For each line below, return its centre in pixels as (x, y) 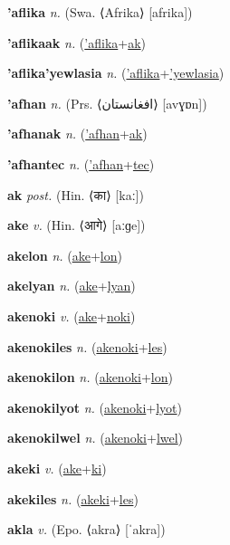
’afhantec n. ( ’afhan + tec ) (81, 163)
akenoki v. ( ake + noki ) (72, 316)
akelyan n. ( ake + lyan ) (72, 286)
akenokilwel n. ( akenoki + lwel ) (96, 438)
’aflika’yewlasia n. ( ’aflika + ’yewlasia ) (116, 73)
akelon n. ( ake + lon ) (65, 255)
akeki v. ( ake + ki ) (57, 468)
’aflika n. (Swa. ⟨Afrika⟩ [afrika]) (100, 12)
